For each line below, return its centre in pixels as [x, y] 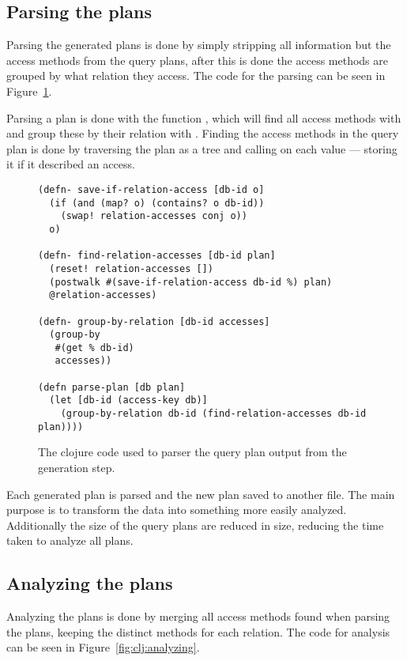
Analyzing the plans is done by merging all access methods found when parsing [198, 616]
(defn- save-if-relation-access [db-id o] [151, 189]
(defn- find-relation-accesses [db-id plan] [157, 256]
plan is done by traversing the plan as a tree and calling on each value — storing [202, 148]
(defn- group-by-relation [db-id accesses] [154, 321]
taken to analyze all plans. [70, 540]
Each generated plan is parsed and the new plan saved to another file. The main [201, 494]
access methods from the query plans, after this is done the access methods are [197, 60]
